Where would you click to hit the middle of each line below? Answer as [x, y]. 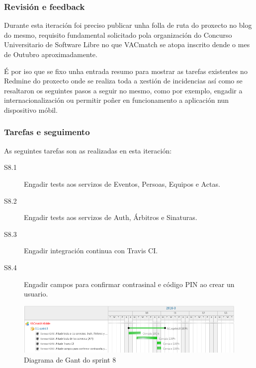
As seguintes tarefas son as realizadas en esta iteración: [88, 150]
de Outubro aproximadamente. [51, 54]
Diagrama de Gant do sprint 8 [70, 359]
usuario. [36, 294]
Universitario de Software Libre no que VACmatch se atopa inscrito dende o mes [127, 44]
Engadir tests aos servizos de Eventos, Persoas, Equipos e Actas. [122, 184]
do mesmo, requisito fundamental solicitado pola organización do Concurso [118, 35]
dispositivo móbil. [31, 110]
